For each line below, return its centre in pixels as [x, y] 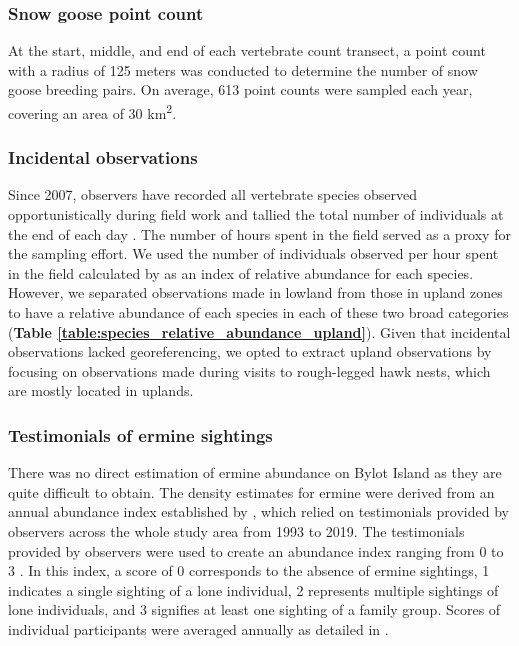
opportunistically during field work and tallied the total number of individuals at [256, 214]
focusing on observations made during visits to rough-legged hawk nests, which [249, 370]
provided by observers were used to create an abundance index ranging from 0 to [256, 550]
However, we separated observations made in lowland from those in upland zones [255, 292]
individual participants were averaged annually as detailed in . [198, 628]
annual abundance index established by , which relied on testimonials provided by [258, 511]
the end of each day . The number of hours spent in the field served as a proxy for [259, 233]
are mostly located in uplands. [101, 390]
